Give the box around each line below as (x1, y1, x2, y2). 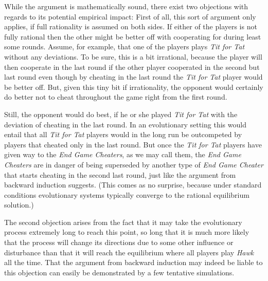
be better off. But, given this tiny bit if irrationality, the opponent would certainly (4, 81, 263, 92)
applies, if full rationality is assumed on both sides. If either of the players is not (4, 21, 257, 32)
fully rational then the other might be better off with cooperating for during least (4, 31, 261, 42)
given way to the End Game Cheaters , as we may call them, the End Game (4, 149, 241, 160)
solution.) (4, 199, 34, 210)
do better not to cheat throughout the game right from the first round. (4, 91, 227, 102)
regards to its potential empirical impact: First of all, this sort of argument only (4, 11, 256, 22)
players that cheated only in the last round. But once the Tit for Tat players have (4, 139, 262, 149)
